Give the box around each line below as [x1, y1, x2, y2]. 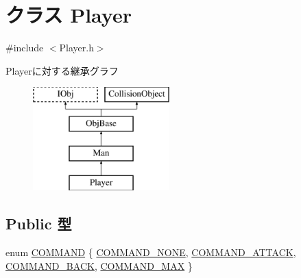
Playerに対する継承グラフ [5, 63, 119, 77]
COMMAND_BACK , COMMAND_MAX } [5, 258, 193, 273]
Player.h [59, 40, 94, 55]
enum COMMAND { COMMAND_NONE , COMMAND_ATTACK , [5, 245, 296, 260]
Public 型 [5, 213, 72, 234]
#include [5, 40, 44, 55]
